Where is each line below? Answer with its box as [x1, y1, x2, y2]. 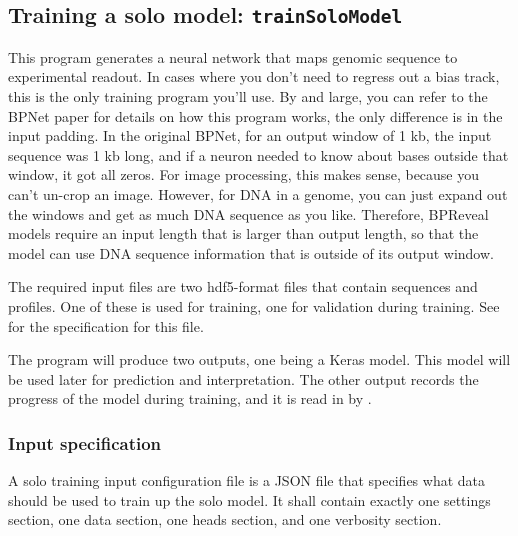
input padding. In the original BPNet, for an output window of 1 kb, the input [8, 125, 492, 146]
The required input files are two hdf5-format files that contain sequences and [8, 276, 478, 297]
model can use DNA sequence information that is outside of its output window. [8, 242, 494, 263]
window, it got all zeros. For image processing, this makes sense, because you [8, 164, 480, 185]
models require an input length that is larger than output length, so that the [8, 223, 479, 244]
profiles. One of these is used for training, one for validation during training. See [8, 295, 500, 316]
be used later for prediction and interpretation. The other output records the [8, 368, 479, 389]
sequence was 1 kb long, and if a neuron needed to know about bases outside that [8, 144, 509, 165]
